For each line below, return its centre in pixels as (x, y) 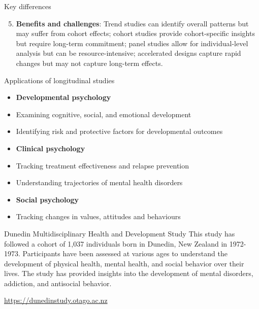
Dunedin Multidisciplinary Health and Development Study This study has (120, 233)
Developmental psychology (63, 97)
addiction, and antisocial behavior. (58, 283)
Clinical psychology (51, 148)
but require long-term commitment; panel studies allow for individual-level (132, 43)
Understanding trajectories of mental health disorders (99, 182)
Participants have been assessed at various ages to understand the (125, 253)
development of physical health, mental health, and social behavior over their (124, 263)
